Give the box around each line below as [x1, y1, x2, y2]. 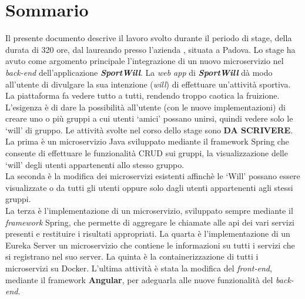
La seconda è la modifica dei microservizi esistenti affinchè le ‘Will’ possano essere [5, 170, 300, 182]
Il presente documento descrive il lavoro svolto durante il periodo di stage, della [5, 32, 292, 44]
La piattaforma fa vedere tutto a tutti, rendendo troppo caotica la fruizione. [5, 89, 280, 102]
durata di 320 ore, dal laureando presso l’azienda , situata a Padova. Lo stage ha [5, 43, 296, 55]
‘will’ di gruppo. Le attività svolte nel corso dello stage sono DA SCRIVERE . [5, 123, 293, 136]
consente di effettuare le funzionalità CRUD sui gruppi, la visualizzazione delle [5, 147, 288, 159]
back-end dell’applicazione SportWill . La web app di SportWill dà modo [5, 66, 273, 78]
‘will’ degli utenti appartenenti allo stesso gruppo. [5, 158, 185, 170]
